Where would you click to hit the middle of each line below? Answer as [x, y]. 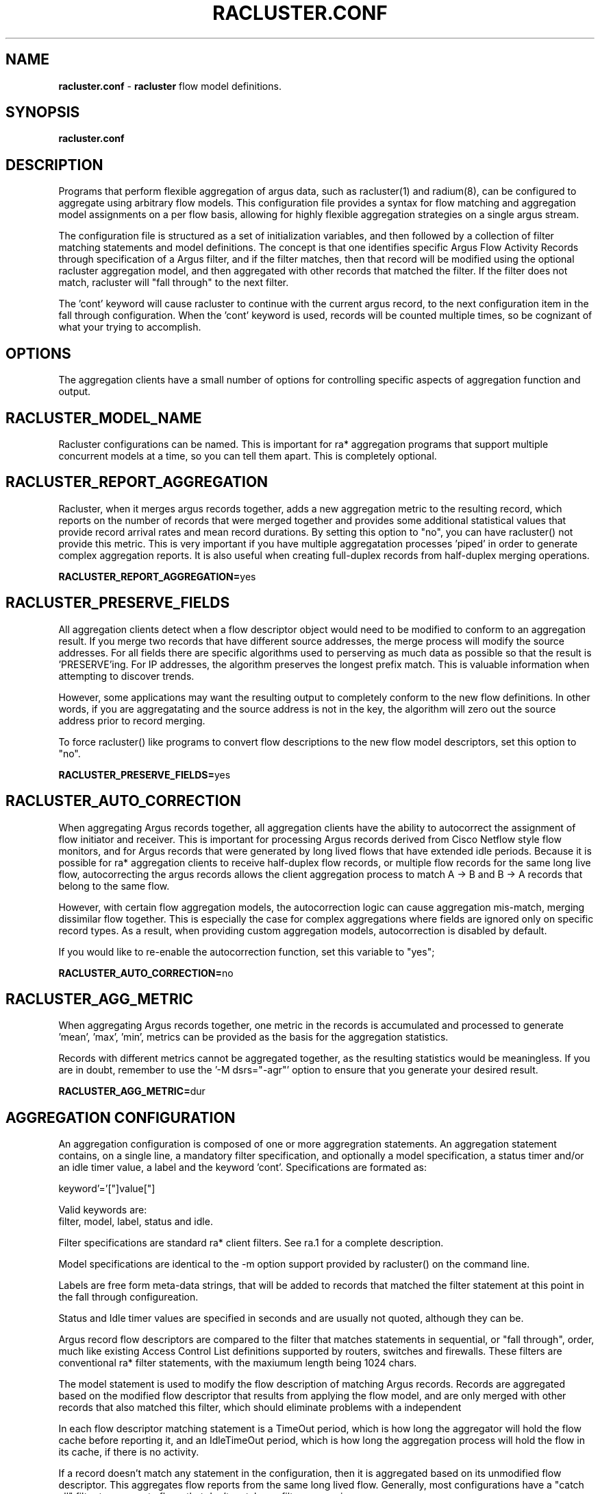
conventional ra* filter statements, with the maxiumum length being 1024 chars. [238, 1363]
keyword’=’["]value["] [107, 1189]
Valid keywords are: [103, 1210]
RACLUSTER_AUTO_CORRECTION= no [146, 973]
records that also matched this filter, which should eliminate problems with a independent [260, 1408]
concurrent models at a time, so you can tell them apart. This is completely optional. [248, 455]
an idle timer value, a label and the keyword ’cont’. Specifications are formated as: [243, 1167]
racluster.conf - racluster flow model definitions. [170, 86]
